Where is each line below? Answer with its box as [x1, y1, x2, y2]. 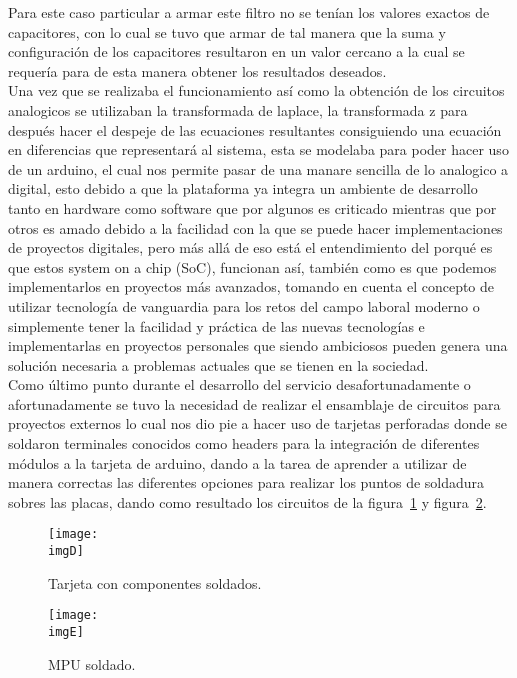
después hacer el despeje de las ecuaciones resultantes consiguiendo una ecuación [8, 119, 502, 140]
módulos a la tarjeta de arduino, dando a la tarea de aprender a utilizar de [8, 452, 467, 473]
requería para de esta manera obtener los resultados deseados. [8, 60, 387, 81]
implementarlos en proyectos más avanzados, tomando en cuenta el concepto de [8, 276, 495, 297]
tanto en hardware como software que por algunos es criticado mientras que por [8, 197, 497, 218]
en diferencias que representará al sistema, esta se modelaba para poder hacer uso [8, 139, 509, 160]
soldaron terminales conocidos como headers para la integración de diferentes [8, 433, 480, 454]
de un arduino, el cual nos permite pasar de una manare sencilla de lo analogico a [8, 158, 509, 179]
